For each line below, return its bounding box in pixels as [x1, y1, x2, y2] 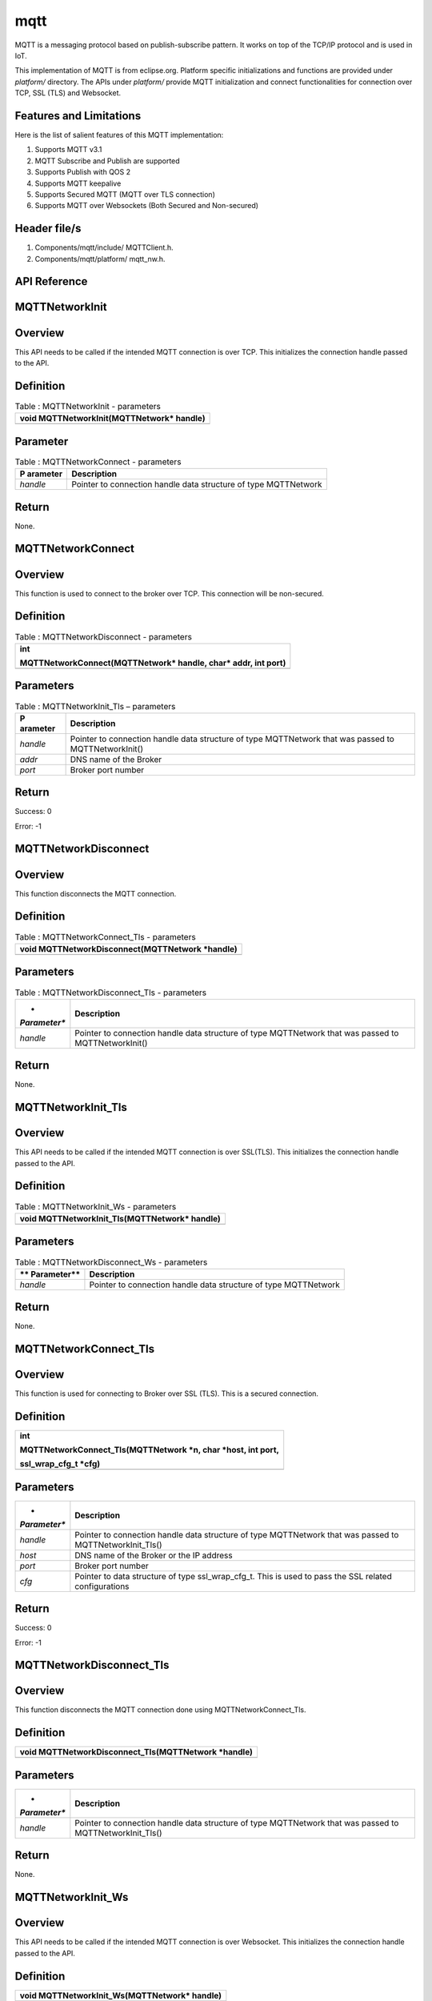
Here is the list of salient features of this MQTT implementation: [14, 130, 224, 140]
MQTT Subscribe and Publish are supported [34, 156, 180, 166]
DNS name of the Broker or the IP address [74, 1550, 233, 1561]
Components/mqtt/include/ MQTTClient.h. [34, 243, 174, 252]
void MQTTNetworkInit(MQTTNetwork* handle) [19, 413, 206, 424]
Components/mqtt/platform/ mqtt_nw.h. [34, 254, 166, 263]
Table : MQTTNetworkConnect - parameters [14, 456, 182, 467]
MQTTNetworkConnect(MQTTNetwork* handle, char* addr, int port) [19, 657, 286, 668]
